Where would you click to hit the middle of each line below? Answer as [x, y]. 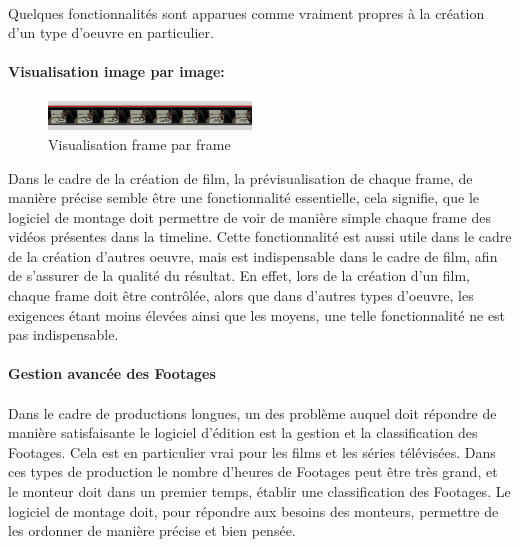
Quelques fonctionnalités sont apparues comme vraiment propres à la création [246, 12]
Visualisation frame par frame [139, 143]
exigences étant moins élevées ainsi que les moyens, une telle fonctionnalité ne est [257, 314]
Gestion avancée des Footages [112, 373]
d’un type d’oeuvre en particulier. [111, 32]
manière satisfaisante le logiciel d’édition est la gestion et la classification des [243, 432]
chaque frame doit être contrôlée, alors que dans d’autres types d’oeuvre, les [241, 295]
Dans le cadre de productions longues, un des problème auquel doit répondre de [252, 412]
